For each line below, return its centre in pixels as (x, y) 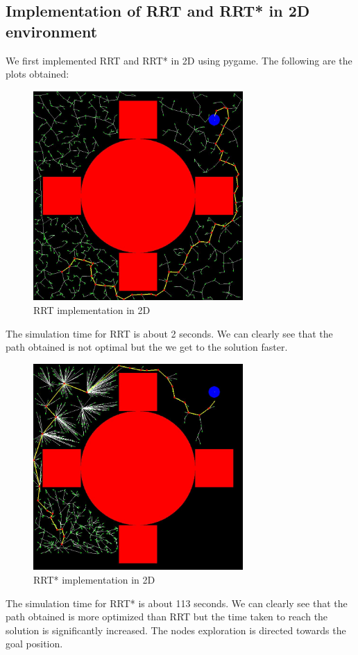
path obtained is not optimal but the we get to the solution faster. (147, 347)
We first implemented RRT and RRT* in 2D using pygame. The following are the (179, 60)
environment (52, 31)
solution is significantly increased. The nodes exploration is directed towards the (176, 630)
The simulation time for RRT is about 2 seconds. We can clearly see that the (169, 333)
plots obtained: (37, 74)
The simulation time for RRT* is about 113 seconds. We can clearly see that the (177, 603)
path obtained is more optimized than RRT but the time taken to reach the (167, 617)
